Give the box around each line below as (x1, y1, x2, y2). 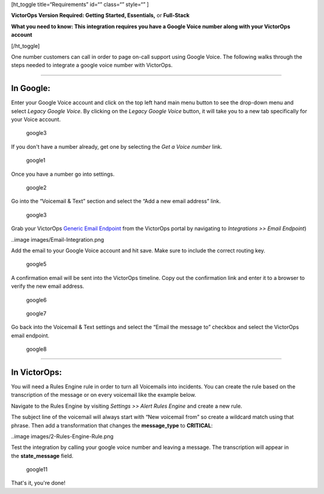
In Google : (11, 83, 50, 94)
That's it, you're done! (11, 480, 66, 487)
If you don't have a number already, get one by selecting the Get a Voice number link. (11, 143, 223, 150)
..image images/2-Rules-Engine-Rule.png (11, 432, 114, 440)
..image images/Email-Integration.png (11, 236, 104, 243)
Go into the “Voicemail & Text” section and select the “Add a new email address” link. (11, 198, 221, 205)
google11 (26, 466, 48, 473)
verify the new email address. (11, 282, 85, 290)
